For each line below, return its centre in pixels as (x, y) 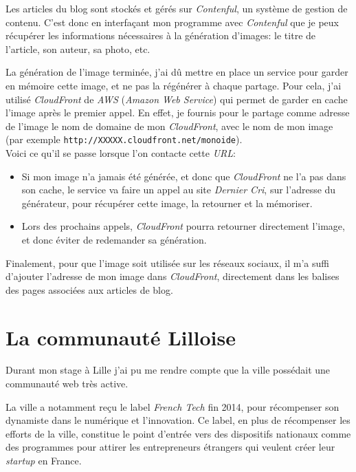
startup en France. (44, 461)
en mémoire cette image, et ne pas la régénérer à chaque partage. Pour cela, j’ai (174, 85)
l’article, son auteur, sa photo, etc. (78, 49)
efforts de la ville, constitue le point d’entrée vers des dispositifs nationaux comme (178, 433)
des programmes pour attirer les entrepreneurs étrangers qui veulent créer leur (170, 447)
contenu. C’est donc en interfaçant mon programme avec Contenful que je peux (173, 22)
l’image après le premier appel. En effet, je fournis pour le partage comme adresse (178, 112)
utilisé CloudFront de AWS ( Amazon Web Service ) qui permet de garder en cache (177, 99)
